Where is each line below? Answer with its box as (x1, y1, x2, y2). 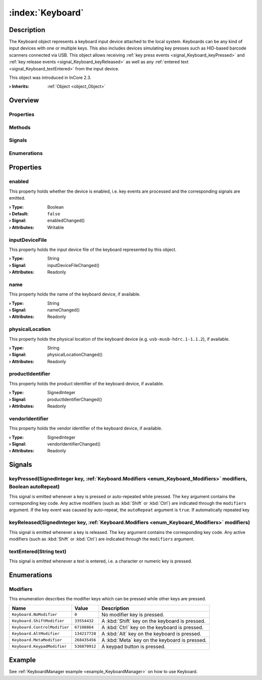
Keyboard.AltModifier (12, 631, 60, 636)
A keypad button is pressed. (101, 643, 166, 650)
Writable (47, 224, 64, 230)
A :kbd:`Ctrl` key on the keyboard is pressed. (101, 624, 204, 630)
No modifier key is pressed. (101, 611, 164, 618)
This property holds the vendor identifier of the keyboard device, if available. (9, 425, 163, 431)
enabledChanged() (47, 217, 85, 223)
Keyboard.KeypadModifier (12, 644, 67, 649)
